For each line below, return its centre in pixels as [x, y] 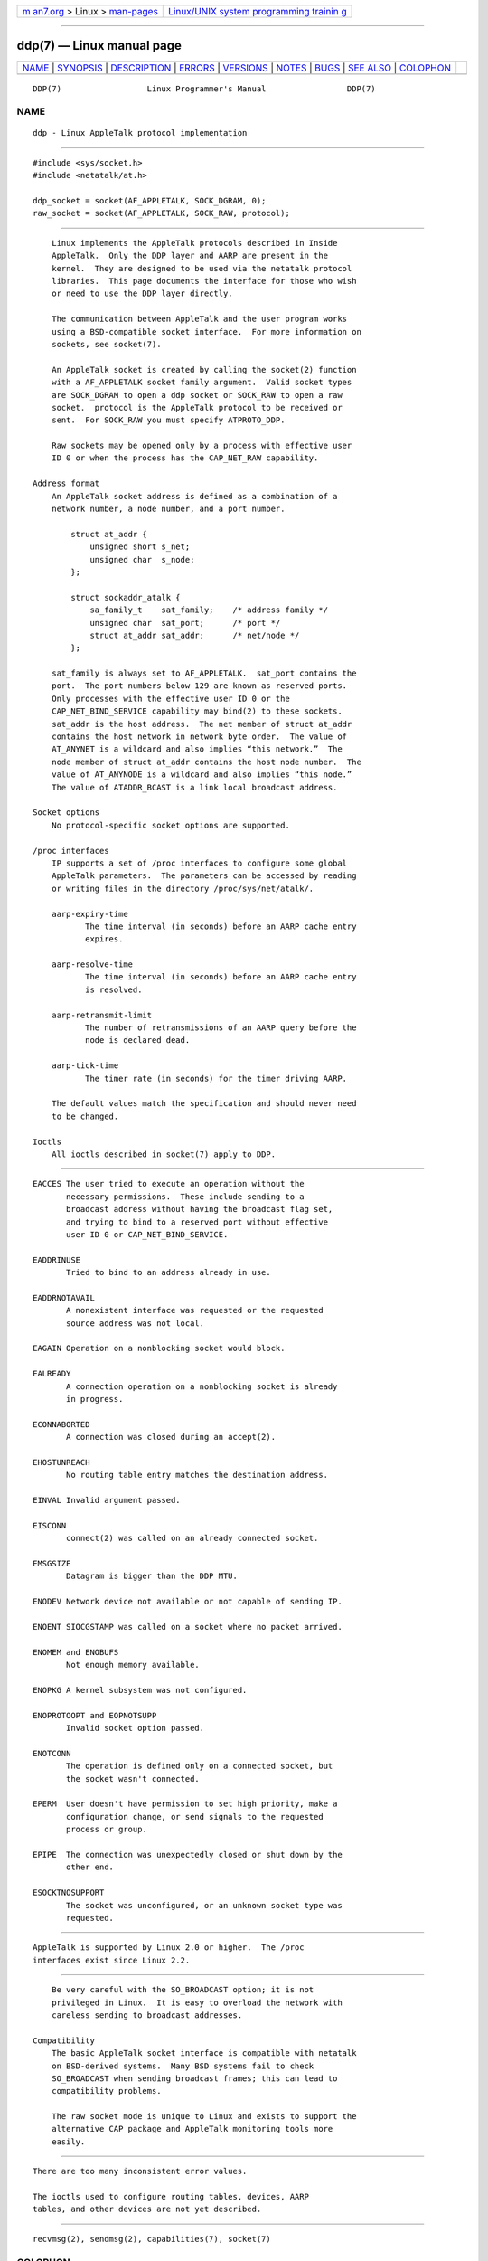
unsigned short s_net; [140, 547]
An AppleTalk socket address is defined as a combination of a [194, 496]
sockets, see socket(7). [106, 344]
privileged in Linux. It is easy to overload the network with [197, 2002]
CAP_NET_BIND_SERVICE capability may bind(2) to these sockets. [197, 711]
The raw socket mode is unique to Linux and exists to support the [204, 2117]
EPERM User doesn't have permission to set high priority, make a [185, 1804]
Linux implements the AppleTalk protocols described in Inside [194, 243]
